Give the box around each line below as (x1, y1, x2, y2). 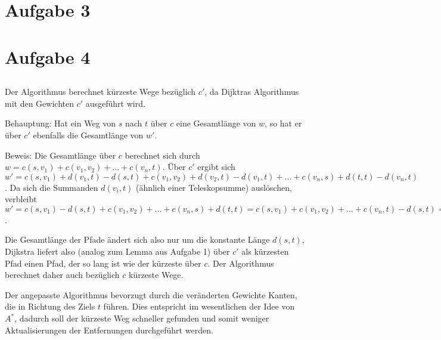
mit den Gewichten (5, 97, 74, 109)
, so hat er (265, 117, 302, 129)
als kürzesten (241, 245, 289, 258)
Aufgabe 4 (5, 44, 91, 69)
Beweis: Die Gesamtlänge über (5, 149, 116, 161)
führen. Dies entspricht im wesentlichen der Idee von (103, 300, 295, 313)
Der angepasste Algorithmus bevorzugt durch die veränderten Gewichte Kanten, (5, 288, 297, 301)
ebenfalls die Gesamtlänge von (33, 128, 144, 141)
